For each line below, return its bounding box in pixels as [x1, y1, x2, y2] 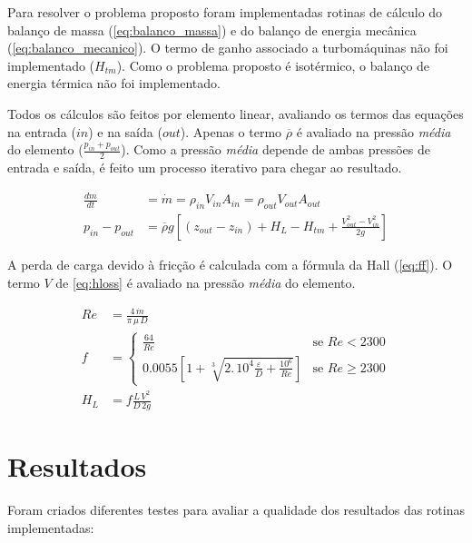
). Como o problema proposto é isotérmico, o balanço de [116, 55, 430, 74]
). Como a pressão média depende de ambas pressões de [121, 140, 430, 159]
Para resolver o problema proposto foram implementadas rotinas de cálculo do [7, 3, 443, 21]
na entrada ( [7, 122, 76, 141]
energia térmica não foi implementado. [7, 74, 221, 93]
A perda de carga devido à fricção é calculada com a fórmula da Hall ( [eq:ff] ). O [7, 254, 453, 273]
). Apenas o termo [180, 122, 282, 141]
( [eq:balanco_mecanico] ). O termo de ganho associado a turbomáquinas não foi [7, 38, 448, 57]
